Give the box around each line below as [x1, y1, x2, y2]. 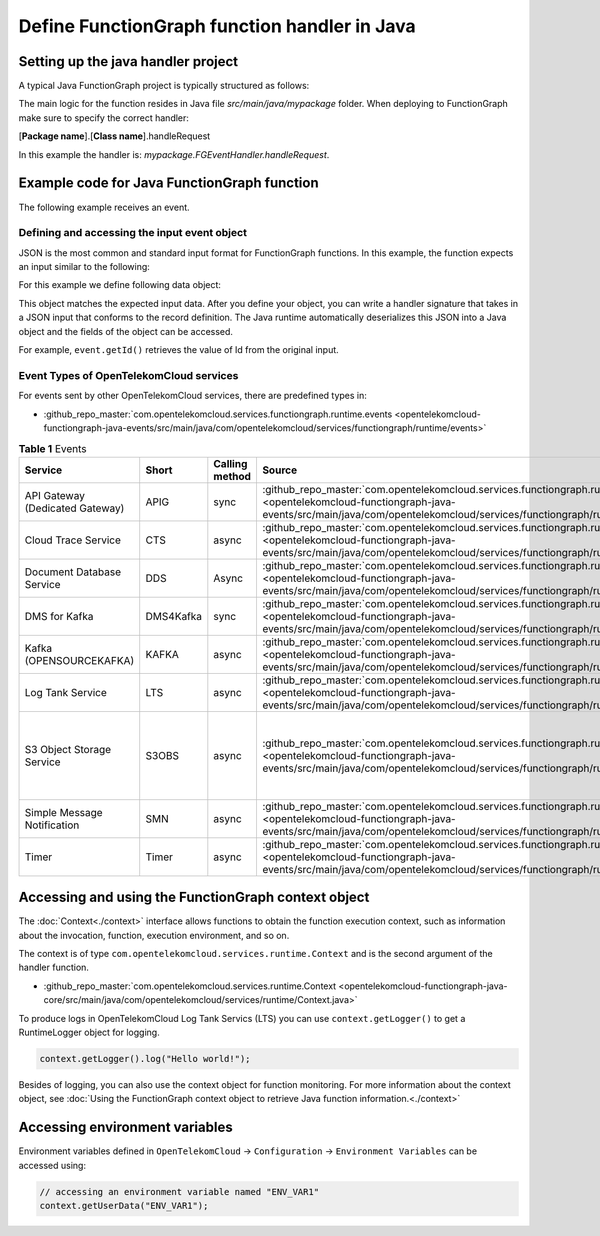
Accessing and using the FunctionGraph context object [18, 889, 370, 906]
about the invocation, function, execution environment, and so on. [18, 929, 290, 941]
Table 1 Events [18, 441, 87, 455]
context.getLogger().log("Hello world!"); [39, 1053, 251, 1064]
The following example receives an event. [18, 201, 190, 213]
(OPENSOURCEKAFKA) [24, 653, 135, 667]
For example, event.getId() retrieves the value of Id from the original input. [18, 344, 339, 356]
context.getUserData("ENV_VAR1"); [39, 1200, 209, 1211]
